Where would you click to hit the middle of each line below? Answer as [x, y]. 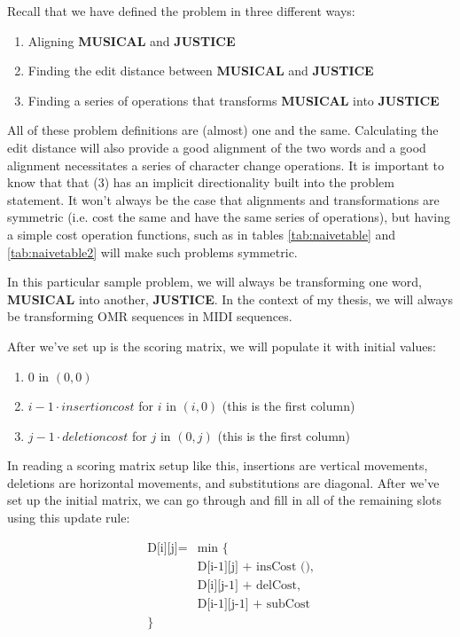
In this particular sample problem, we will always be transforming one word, [214, 282]
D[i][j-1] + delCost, [249, 585]
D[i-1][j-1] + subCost [253, 604]
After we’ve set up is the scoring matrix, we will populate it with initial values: [222, 346]
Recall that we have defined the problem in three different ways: [181, 11]
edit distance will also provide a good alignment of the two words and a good [217, 147]
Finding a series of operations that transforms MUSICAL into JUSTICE [234, 100]
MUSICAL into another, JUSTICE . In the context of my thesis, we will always [230, 299]
